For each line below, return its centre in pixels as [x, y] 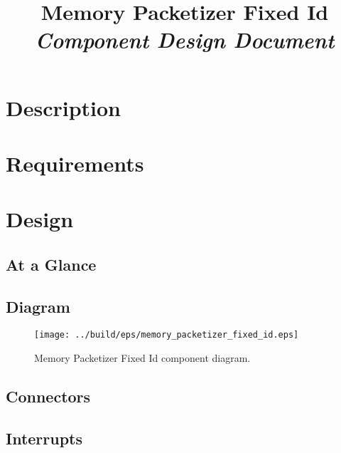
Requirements [75, 163]
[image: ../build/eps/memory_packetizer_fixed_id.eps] [167, 335]
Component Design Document [185, 40]
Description [64, 107]
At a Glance [51, 264]
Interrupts [44, 438]
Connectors [48, 396]
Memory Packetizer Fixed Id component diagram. [142, 358]
